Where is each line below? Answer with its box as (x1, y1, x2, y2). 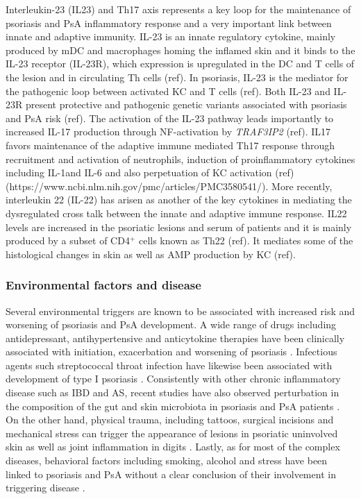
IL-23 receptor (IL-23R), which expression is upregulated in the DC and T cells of (6, 56, 355, 71)
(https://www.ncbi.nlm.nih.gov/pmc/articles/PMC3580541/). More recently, (6, 178, 333, 193)
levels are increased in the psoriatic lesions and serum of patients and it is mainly (6, 219, 352, 234)
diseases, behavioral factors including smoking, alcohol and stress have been (6, 453, 328, 468)
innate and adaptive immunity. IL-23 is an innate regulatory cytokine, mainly (6, 29, 336, 44)
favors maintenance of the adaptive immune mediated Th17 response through (6, 137, 335, 152)
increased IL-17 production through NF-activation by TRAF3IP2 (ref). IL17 (6, 124, 331, 139)
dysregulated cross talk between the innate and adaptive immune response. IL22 (6, 205, 347, 220)
